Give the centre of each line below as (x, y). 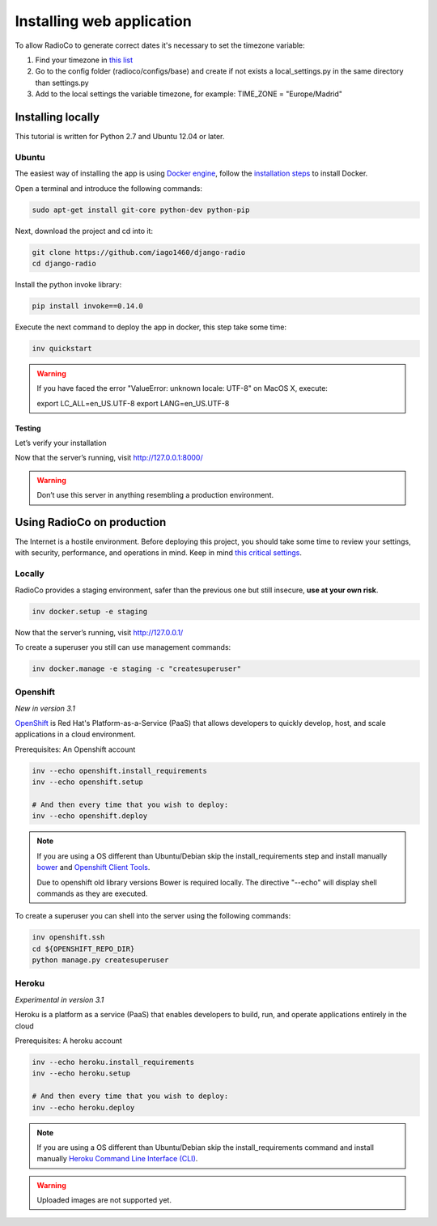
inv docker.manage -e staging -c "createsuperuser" (137, 668)
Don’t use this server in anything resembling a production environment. (155, 495)
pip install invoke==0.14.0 (87, 306)
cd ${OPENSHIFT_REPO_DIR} (83, 948)
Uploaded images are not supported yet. (104, 1200)
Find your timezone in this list (84, 60)
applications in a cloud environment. (76, 734)
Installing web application (103, 21)
